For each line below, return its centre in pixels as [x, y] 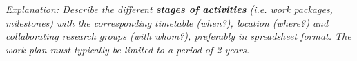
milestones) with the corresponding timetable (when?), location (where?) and [167, 22]
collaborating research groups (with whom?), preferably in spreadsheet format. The [178, 36]
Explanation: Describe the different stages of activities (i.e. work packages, [169, 9]
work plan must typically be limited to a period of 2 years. [128, 49]
